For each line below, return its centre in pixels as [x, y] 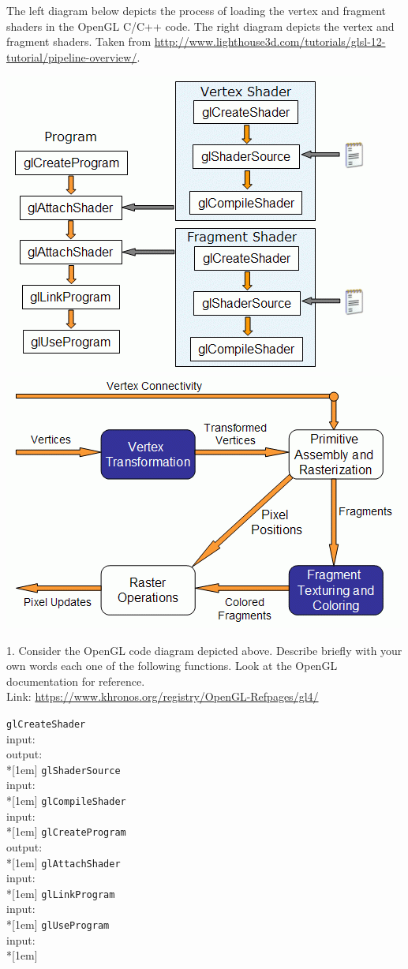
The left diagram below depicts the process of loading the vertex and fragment [197, 10]
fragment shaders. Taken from [79, 41]
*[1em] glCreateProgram [66, 831]
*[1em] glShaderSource [64, 769]
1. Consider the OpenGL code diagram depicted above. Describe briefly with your [204, 650]
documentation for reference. [76, 681]
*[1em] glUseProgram [58, 924]
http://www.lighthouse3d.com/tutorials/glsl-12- [270, 41]
